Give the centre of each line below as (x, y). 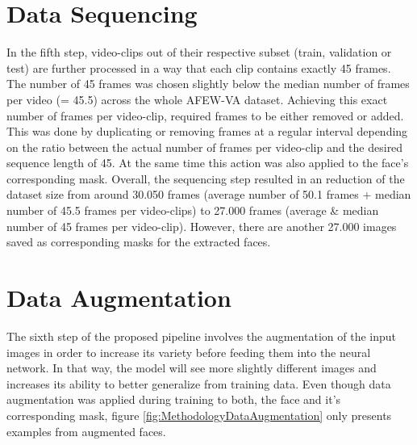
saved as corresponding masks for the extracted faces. (139, 242)
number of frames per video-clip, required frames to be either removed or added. (205, 115)
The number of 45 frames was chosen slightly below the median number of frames (208, 84)
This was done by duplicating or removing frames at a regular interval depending (207, 131)
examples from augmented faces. (86, 431)
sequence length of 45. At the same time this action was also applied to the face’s (208, 163)
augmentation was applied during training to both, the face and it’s (174, 399)
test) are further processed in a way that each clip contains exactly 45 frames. (199, 67)
